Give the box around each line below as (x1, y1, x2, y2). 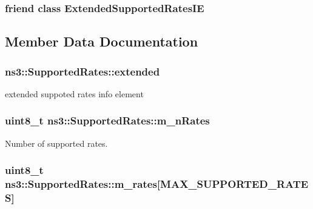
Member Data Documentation (5, 32, 198, 51)
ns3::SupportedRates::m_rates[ (5, 176, 161, 191)
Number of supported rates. (5, 137, 108, 149)
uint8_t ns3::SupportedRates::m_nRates (5, 113, 210, 128)
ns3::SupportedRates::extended (5, 63, 160, 79)
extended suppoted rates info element (5, 87, 144, 100)
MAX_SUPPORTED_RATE (160, 176, 309, 191)
